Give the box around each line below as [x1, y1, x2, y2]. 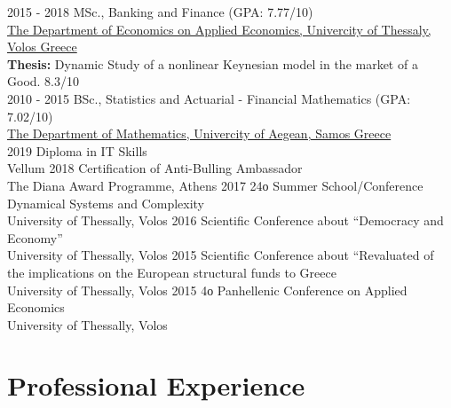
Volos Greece [7, 37, 77, 56]
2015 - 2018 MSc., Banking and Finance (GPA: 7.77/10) [7, 3, 313, 20]
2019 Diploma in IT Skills [7, 141, 147, 160]
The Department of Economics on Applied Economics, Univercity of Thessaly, [7, 20, 431, 38]
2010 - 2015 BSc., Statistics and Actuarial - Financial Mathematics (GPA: [7, 89, 411, 107]
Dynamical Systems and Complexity [7, 193, 205, 212]
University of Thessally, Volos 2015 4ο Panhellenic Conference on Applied [7, 280, 407, 299]
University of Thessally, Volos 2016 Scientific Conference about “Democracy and [7, 211, 444, 230]
